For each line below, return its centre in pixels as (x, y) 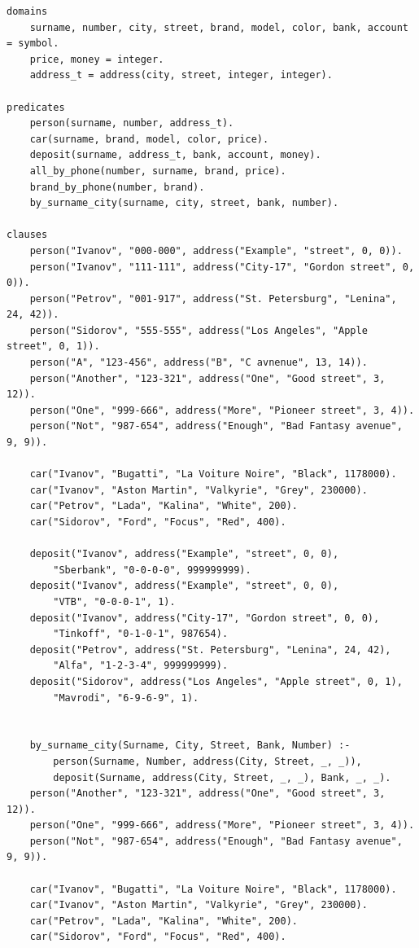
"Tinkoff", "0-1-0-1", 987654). (141, 634)
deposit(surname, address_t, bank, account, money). (175, 155)
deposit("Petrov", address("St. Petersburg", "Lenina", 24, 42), (210, 650)
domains (27, 11)
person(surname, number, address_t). (132, 123)
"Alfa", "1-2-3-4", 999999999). (141, 666)
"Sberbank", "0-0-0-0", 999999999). (152, 570)
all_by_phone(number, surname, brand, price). (158, 171)
